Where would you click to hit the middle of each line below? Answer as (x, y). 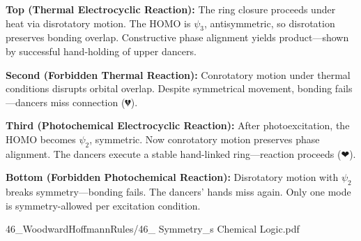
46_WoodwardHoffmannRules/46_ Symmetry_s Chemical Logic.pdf (153, 229)
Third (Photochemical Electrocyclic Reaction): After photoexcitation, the (178, 125)
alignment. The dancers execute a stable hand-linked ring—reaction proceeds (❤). (181, 153)
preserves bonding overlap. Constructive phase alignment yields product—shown (177, 37)
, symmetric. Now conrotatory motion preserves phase (205, 139)
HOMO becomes (41, 139)
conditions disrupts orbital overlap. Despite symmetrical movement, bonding (169, 88)
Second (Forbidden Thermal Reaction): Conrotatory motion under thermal (178, 74)
